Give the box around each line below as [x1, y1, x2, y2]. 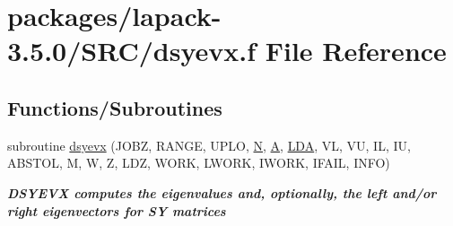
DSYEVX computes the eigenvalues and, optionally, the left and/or [7, 183, 437, 202]
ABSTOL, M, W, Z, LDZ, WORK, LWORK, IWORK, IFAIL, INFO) [7, 153, 390, 172]
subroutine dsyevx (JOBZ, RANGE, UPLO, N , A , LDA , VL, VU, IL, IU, [7, 135, 411, 154]
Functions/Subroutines [7, 93, 222, 121]
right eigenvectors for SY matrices [7, 201, 226, 220]
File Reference [265, 32, 447, 69]
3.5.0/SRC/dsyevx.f [7, 32, 257, 69]
